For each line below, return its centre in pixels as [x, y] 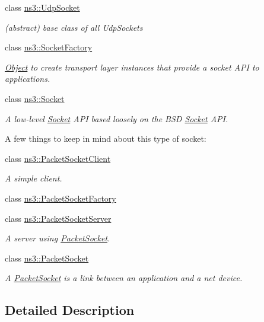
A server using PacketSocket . [58, 238]
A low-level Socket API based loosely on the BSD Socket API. [117, 118]
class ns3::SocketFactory [49, 47]
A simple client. [34, 178]
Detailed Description [70, 310]
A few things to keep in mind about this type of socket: [106, 138]
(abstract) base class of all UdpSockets [74, 27]
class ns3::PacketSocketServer [58, 218]
